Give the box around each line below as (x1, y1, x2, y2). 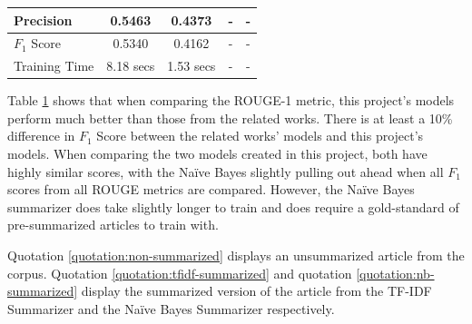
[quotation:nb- (356, 263, 435, 282)
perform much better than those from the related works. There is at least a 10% (7, 108, 453, 127)
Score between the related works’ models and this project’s (96, 126, 424, 145)
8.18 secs (106, 56, 155, 75)
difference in (7, 126, 75, 145)
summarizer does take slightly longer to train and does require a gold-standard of (7, 197, 459, 216)
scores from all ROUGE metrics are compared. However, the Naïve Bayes (7, 180, 415, 199)
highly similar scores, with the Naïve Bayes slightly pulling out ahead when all (7, 162, 444, 181)
